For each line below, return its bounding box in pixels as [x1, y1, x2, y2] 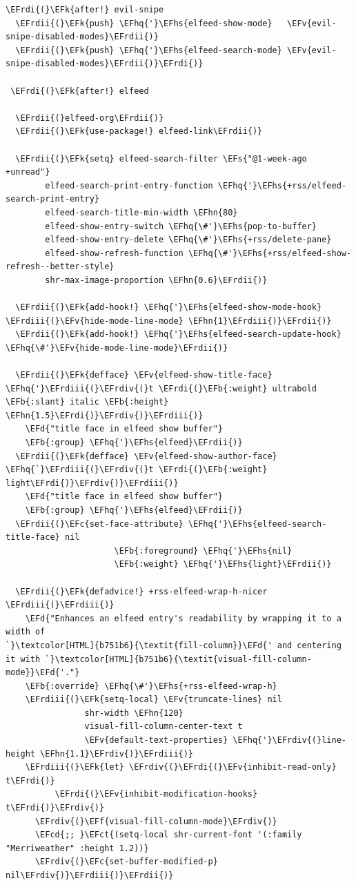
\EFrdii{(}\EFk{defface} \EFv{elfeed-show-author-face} [15, 451, 277, 461]
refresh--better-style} [6, 262, 115, 272]
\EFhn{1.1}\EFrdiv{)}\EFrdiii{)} [40, 748, 194, 759]
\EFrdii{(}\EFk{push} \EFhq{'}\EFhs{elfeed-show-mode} [15, 18, 273, 28]
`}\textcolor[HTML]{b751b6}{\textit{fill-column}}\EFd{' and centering [6, 640, 342, 650]
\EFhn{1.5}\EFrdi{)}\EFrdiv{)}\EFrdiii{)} [6, 410, 204, 420]
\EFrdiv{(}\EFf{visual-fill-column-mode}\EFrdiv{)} [34, 816, 277, 826]
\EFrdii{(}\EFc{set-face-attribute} [15, 518, 184, 529]
